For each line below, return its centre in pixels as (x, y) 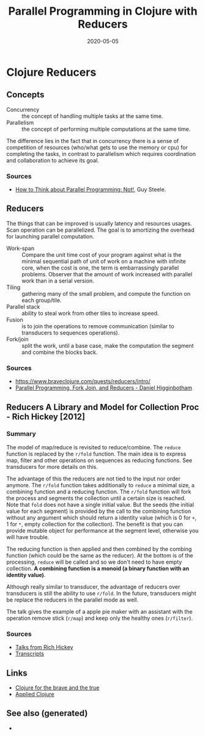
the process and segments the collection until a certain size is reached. (96, 498)
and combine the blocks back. (60, 352)
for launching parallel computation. (50, 236)
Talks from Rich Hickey (44, 647)
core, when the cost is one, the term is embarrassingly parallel (100, 268)
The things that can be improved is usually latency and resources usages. (99, 223)
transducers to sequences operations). (71, 333)
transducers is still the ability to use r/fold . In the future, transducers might (101, 593)
